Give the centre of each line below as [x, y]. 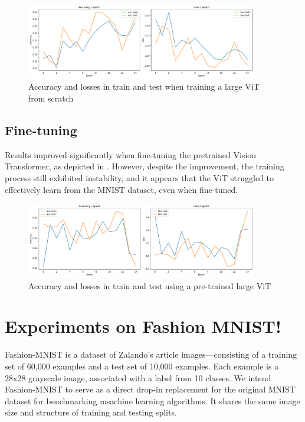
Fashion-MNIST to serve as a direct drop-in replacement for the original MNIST [150, 389]
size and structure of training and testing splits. [91, 412]
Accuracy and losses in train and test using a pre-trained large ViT [150, 285]
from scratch [51, 98]
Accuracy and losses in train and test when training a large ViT [144, 86]
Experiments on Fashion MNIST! [143, 326]
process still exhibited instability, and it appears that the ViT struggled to [140, 178]
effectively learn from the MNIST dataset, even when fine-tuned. [122, 189]
